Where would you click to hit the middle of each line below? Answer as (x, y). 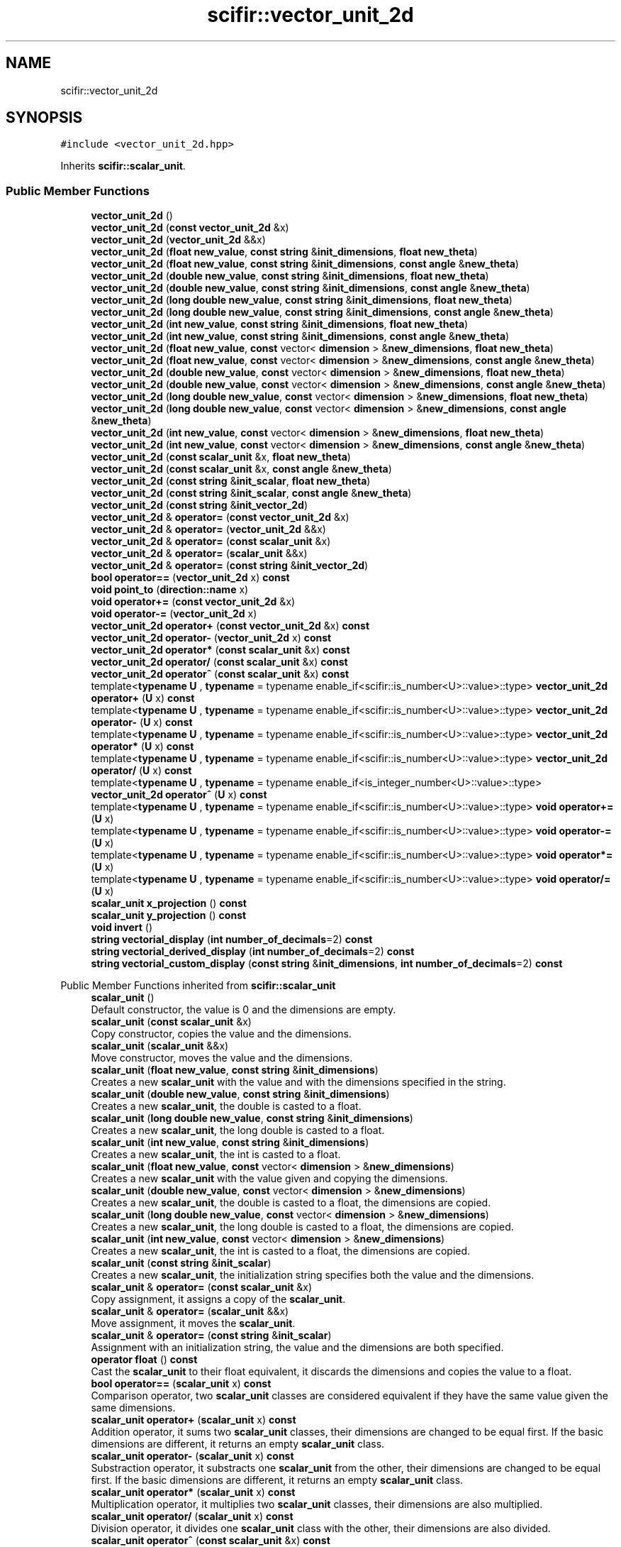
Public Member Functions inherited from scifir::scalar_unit (198, 986)
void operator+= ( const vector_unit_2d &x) (193, 602)
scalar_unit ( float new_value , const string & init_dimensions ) (235, 1070)
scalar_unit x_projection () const (169, 903)
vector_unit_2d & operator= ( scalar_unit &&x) (199, 554)
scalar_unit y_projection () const (169, 915)
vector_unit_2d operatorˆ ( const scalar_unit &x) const (220, 674)
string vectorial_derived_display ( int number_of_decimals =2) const (253, 952)
